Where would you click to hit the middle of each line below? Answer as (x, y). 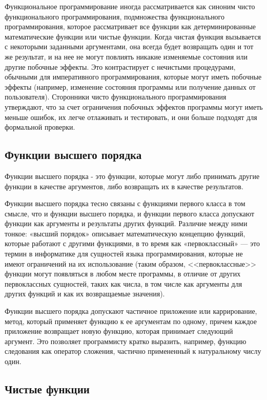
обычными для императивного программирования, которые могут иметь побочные (133, 77)
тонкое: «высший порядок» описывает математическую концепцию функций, (125, 233)
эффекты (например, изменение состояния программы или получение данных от (130, 86)
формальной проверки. (40, 127)
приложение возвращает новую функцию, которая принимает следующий (119, 331)
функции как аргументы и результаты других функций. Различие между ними (126, 223)
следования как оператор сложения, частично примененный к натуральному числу (133, 351)
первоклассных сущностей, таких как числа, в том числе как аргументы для (124, 283)
